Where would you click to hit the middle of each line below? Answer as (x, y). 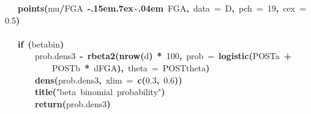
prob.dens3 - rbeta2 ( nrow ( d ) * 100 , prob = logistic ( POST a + (163, 56)
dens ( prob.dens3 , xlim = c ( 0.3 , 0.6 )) (109, 80)
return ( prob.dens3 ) (73, 103)
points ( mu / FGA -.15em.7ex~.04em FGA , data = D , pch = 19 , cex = (162, 8)
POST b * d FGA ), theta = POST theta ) (131, 67)
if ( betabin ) (41, 44)
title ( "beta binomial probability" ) (100, 92)
